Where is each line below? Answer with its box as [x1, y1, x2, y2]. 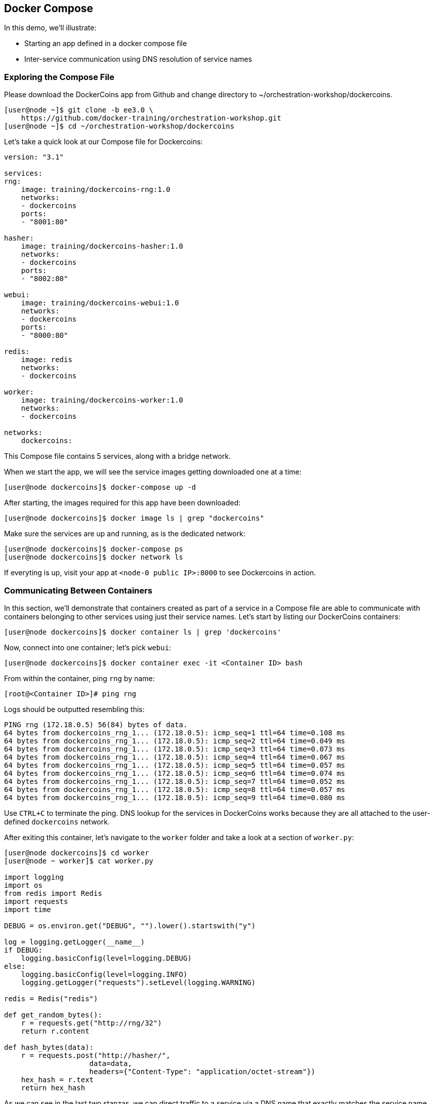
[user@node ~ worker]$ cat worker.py [4, 856, 154, 865]
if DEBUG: [4, 945, 42, 954]
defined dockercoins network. [4, 817, 110, 826]
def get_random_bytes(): [4, 1010, 102, 1019]
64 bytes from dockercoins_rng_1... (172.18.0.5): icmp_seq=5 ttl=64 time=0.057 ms [4, 761, 345, 769]
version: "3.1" [4, 153, 64, 162]
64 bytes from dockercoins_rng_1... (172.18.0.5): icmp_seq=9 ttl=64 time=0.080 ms [4, 793, 345, 802]
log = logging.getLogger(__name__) [4, 937, 145, 946]
